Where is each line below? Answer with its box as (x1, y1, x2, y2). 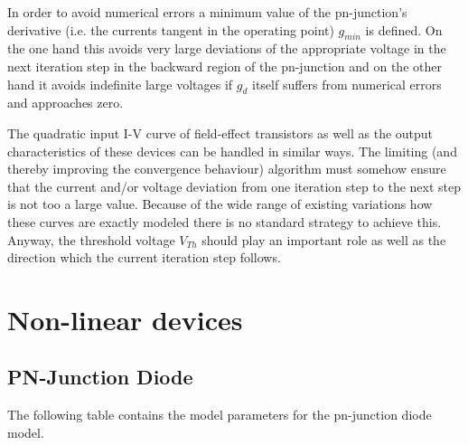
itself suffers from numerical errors (252, 74, 442, 93)
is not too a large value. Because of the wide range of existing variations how (7, 194, 433, 213)
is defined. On (365, 20, 443, 39)
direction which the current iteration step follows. (7, 248, 281, 267)
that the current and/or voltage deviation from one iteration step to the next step (7, 176, 462, 195)
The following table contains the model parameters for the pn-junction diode (7, 405, 432, 424)
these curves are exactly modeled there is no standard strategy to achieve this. (7, 212, 442, 231)
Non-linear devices (7, 300, 243, 337)
